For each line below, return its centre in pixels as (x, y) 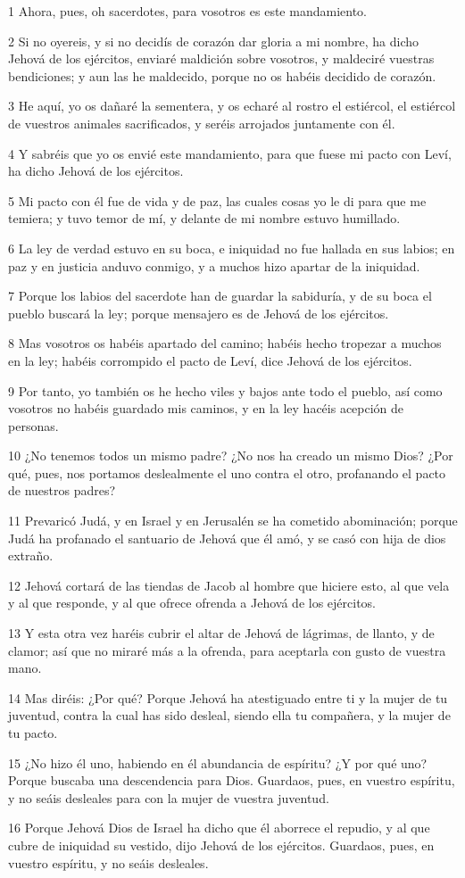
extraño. (31, 555)
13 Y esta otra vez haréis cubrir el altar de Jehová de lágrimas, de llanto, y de (221, 633)
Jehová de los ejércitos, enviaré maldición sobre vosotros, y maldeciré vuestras (221, 58)
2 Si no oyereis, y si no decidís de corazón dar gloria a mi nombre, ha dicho (214, 41)
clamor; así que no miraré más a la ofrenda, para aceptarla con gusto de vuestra (227, 650)
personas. (33, 425)
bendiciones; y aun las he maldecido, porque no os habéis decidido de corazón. (222, 75)
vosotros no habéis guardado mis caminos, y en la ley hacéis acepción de (206, 408)
